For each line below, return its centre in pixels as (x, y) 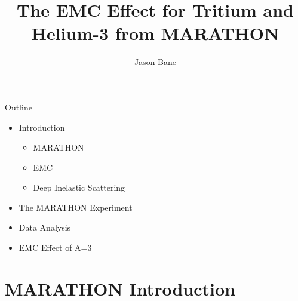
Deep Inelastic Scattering (79, 187)
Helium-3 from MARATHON (155, 33)
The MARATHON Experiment (76, 207)
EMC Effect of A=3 (55, 248)
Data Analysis (45, 227)
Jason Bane (155, 62)
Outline (19, 107)
